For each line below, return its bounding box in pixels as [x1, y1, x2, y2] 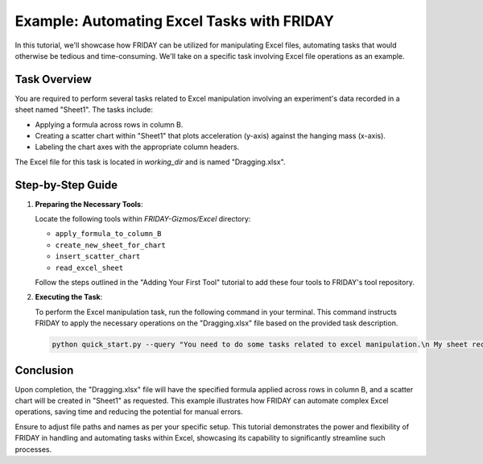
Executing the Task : [35, 292, 103, 302]
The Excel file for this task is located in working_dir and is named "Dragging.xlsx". [14, 157, 286, 167]
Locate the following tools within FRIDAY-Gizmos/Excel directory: [35, 214, 251, 224]
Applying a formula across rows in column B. [35, 119, 184, 129]
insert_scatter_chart [55, 252, 141, 261]
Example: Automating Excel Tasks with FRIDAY [14, 12, 334, 30]
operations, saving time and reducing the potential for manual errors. [14, 407, 243, 416]
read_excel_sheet [55, 263, 124, 272]
